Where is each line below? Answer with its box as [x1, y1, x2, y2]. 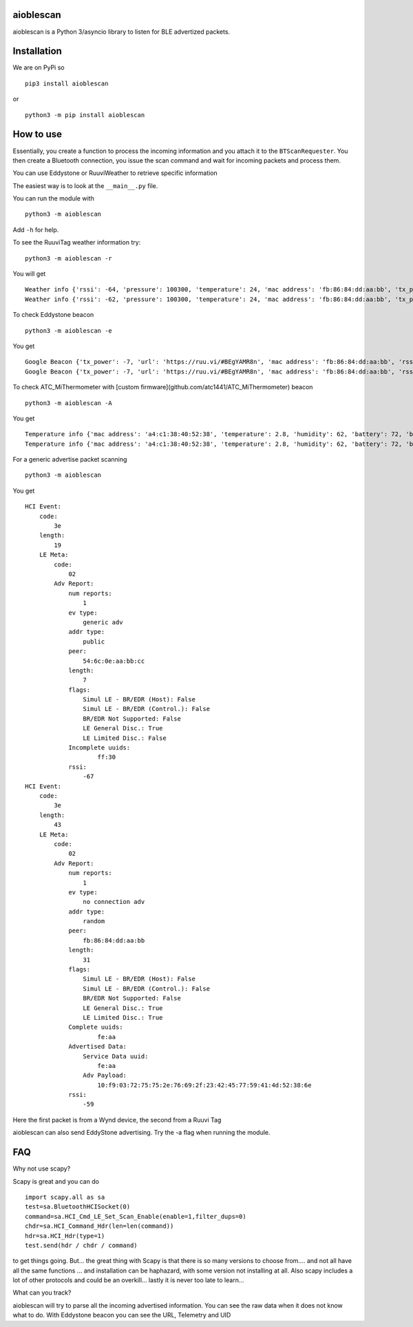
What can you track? [12, 1288, 72, 1297]
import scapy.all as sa [25, 1193, 105, 1201]
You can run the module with [12, 194, 94, 203]
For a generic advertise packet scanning [12, 455, 127, 464]
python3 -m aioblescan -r [25, 254, 113, 262]
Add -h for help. [12, 225, 59, 234]
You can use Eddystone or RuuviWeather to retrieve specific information [12, 169, 218, 177]
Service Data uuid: [83, 1052, 149, 1060]
